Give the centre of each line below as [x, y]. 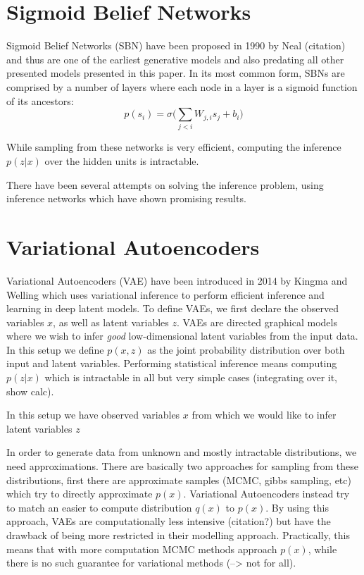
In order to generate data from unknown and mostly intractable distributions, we [182, 452]
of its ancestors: [40, 100]
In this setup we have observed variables [93, 415]
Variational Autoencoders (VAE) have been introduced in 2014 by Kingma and [177, 280]
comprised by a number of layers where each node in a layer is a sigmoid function [182, 86]
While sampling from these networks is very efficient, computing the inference [174, 147]
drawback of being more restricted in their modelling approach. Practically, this [178, 535]
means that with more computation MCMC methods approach [142, 549]
